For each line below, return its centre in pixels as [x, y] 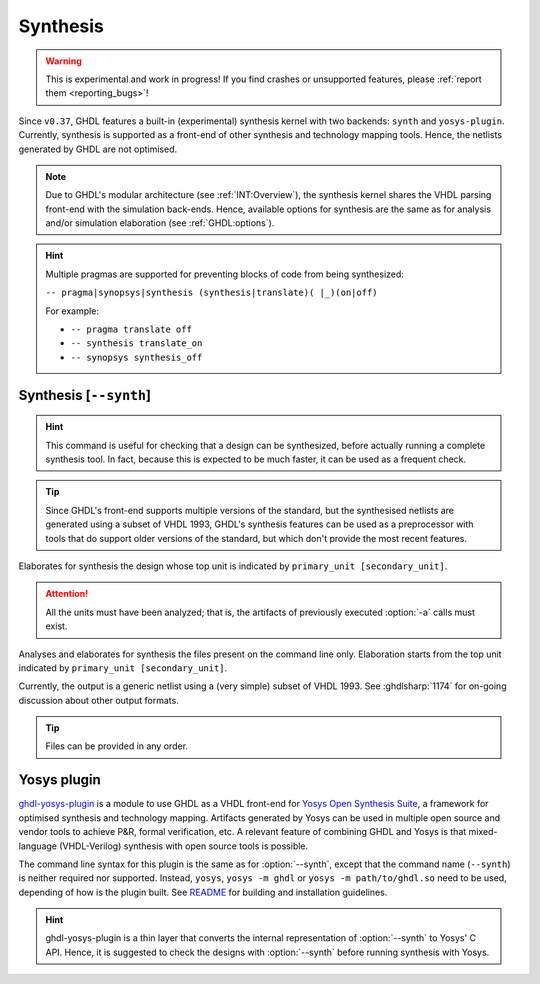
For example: [72, 311]
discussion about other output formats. [98, 700]
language [37, 846]
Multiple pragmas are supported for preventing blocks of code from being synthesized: [225, 274]
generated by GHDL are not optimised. [98, 149]
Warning [63, 61]
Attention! [67, 594]
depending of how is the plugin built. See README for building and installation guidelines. [203, 892]
